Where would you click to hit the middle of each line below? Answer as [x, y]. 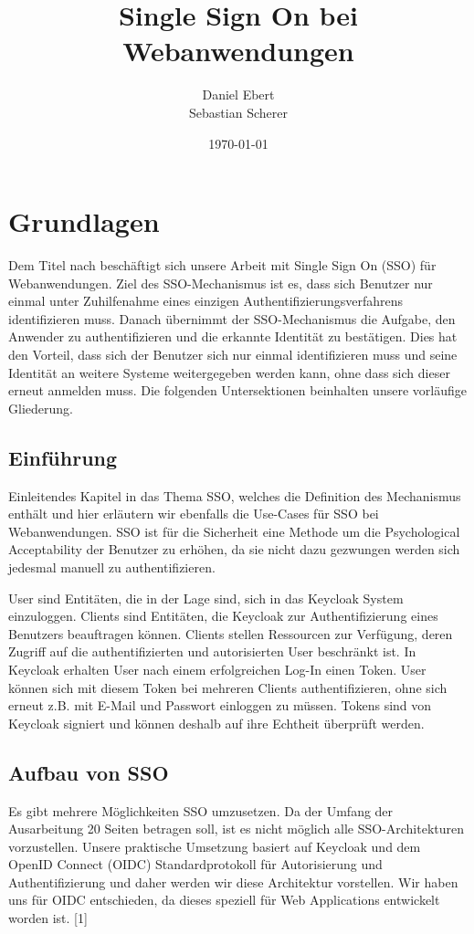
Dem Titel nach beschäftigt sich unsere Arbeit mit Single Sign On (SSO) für [222, 265]
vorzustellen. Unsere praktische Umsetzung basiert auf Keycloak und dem [215, 846]
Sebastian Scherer [238, 112]
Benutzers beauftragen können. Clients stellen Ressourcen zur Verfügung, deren [231, 633]
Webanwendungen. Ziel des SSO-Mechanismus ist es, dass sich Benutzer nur [221, 283]
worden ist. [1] [48, 918]
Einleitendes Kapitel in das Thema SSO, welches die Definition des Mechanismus [235, 495]
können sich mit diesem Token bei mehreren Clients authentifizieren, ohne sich [228, 687]
